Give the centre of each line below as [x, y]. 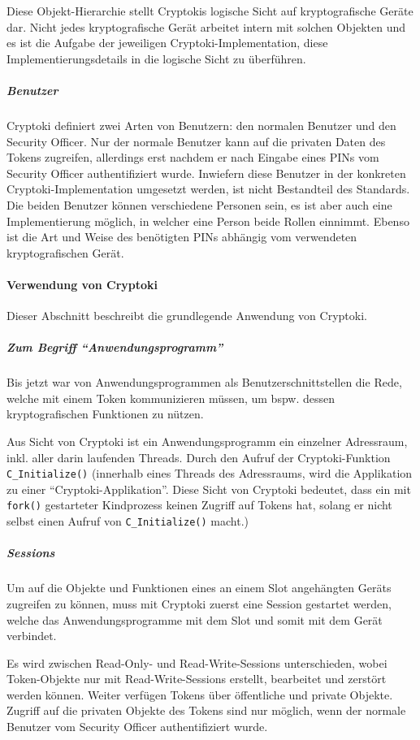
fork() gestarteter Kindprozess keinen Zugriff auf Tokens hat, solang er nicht [199, 505]
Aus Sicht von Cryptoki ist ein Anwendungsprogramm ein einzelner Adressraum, [207, 441]
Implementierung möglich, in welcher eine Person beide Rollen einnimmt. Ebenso [208, 221]
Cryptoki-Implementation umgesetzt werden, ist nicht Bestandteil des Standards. [208, 189]
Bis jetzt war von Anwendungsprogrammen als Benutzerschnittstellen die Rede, [204, 382]
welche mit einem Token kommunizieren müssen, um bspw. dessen [171, 398]
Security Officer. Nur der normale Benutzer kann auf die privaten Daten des [196, 141]
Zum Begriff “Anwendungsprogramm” [115, 347]
